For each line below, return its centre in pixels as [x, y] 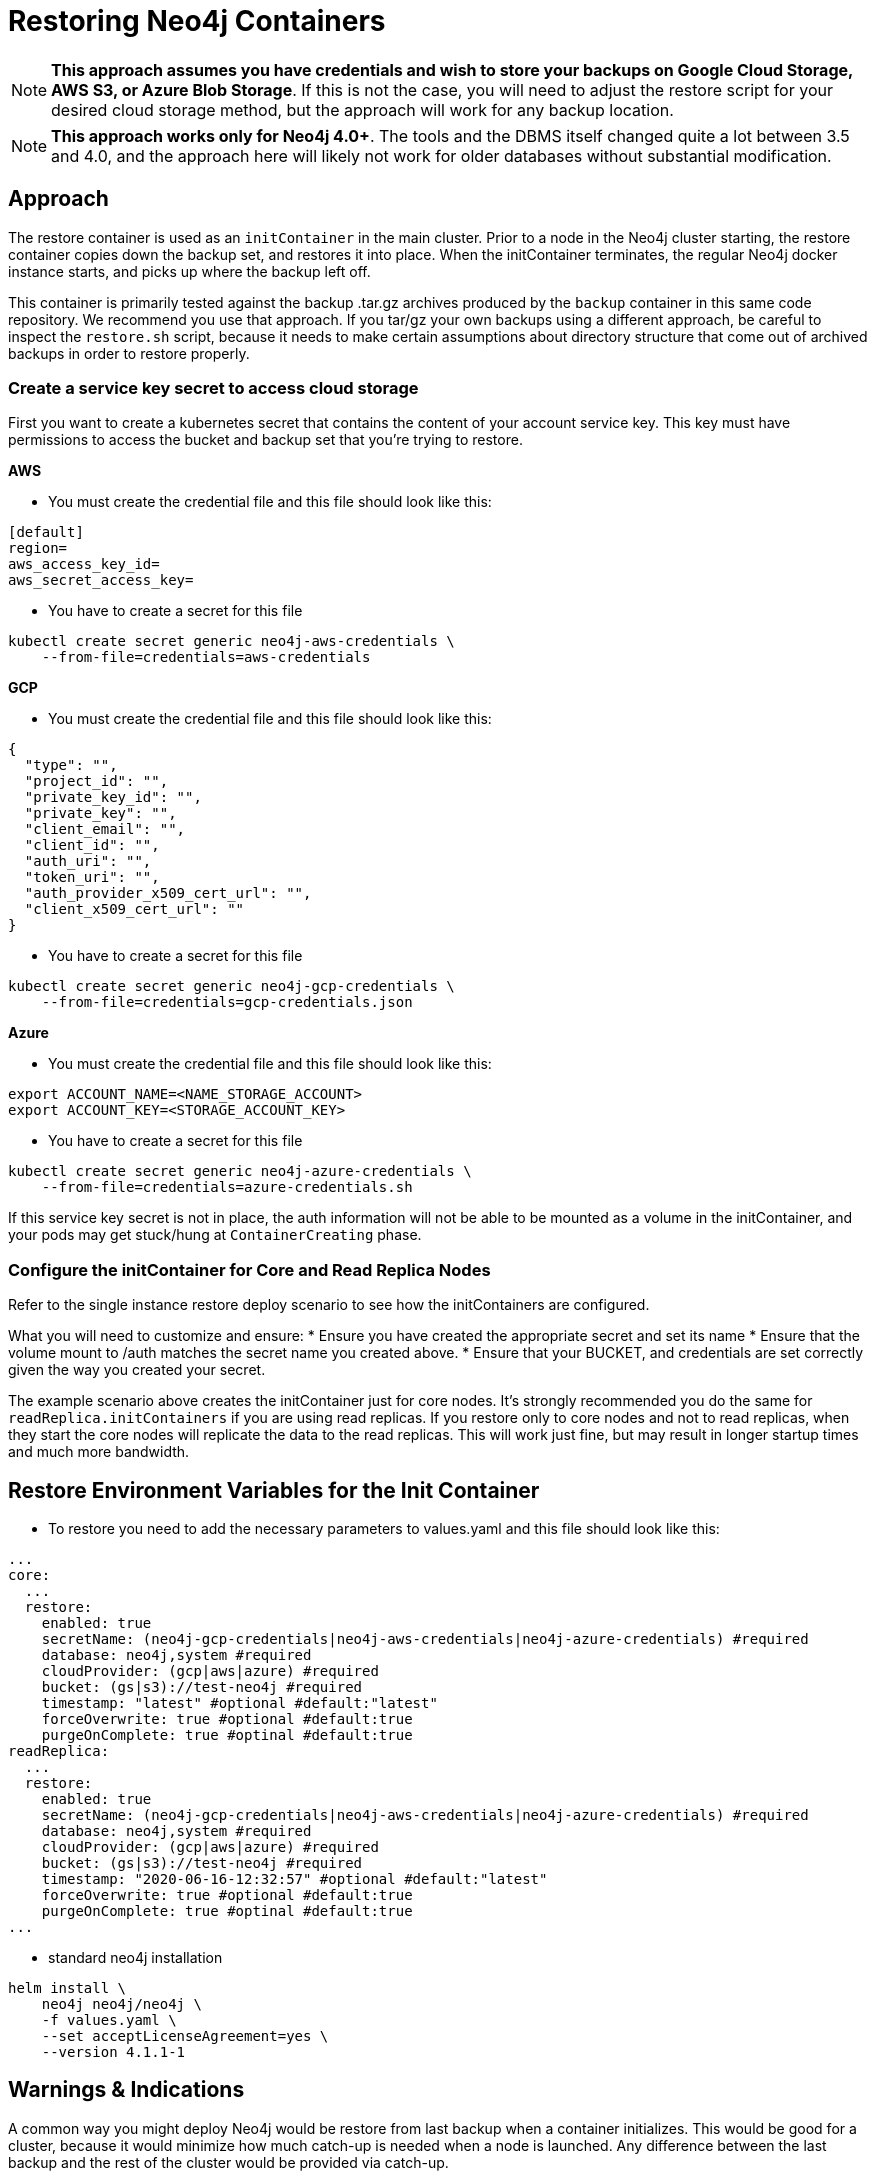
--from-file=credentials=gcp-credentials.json [227, 1002]
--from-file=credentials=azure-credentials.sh [227, 1187]
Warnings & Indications [126, 2090]
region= [38, 548]
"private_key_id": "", [113, 797]
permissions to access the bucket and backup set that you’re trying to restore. [265, 440]
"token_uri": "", [92, 877]
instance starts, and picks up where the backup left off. [189, 271]
